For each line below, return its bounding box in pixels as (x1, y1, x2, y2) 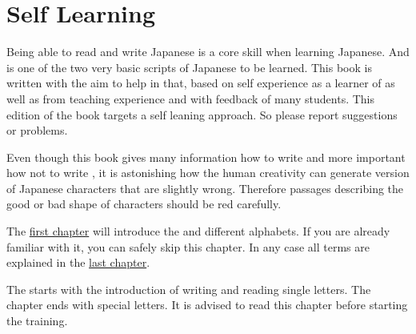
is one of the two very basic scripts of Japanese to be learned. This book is (6, 58, 372, 75)
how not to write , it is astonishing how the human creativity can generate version (6, 164, 410, 181)
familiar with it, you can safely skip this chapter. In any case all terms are (6, 238, 370, 255)
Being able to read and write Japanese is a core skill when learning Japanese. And (6, 43, 410, 60)
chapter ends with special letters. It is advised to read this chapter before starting (6, 296, 408, 313)
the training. (6, 312, 68, 329)
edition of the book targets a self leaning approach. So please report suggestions (6, 106, 398, 123)
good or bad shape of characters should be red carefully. (6, 195, 282, 212)
